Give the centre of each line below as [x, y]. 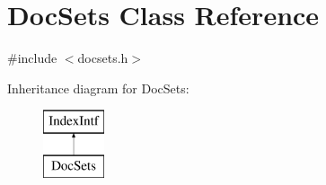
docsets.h [103, 58]
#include [32, 58]
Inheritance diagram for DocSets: [98, 88]
